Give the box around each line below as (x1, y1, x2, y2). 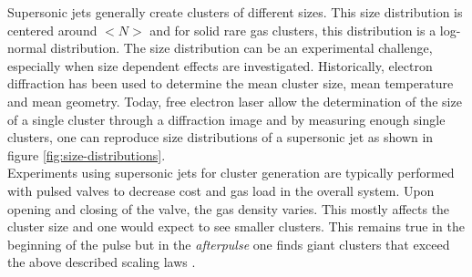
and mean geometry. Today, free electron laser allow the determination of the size (7, 91, 462, 110)
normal (7, 38, 46, 57)
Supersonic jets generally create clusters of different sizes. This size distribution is (7, 3, 463, 21)
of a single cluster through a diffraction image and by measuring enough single (7, 109, 446, 128)
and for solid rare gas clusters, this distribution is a (149, 20, 436, 39)
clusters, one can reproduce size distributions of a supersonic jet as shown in (7, 128, 434, 147)
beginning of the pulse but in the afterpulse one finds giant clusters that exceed (7, 234, 450, 253)
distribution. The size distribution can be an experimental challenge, (50, 38, 433, 57)
